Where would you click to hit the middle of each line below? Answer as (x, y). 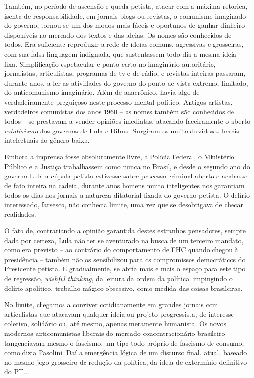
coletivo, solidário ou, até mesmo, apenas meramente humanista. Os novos (115, 323)
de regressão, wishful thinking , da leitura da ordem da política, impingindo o (118, 278)
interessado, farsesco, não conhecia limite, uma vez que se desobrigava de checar (124, 204)
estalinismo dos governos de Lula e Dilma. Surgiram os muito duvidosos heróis (122, 130)
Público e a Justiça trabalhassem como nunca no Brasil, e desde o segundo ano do (127, 166)
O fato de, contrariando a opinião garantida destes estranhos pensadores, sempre (125, 231)
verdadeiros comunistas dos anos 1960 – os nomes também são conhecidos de (119, 111)
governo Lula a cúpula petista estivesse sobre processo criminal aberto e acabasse (126, 176)
